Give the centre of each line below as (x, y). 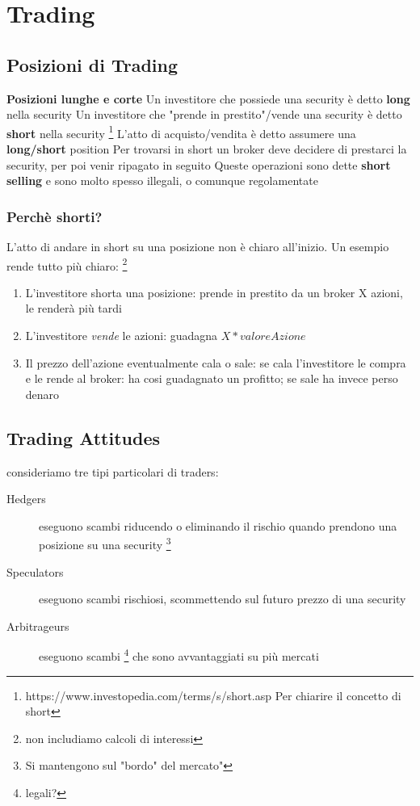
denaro (42, 394)
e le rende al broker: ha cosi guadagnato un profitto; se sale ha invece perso (212, 378)
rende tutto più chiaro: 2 (67, 264)
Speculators (35, 571)
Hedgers (26, 499)
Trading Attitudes (84, 437)
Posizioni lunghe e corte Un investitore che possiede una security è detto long (208, 98)
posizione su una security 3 (105, 544)
